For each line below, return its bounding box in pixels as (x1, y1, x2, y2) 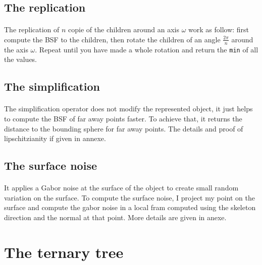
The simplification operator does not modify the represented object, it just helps (4, 103, 253, 114)
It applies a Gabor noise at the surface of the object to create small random (4, 182, 239, 193)
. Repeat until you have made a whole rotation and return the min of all (35, 44, 258, 54)
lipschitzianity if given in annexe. (4, 133, 106, 144)
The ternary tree (4, 241, 124, 262)
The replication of (4, 24, 60, 35)
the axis (4, 44, 28, 54)
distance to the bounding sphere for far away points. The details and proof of (4, 123, 243, 134)
